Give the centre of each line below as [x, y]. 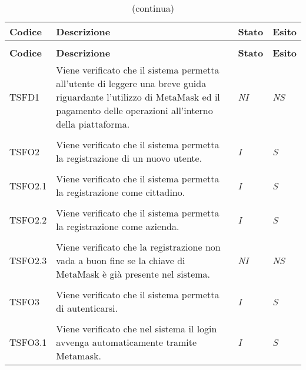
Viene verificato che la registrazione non [138, 247]
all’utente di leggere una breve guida [131, 83]
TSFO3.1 [28, 342]
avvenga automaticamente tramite [127, 342]
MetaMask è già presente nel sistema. [133, 274]
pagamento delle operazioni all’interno [134, 110]
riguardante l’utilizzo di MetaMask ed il [138, 97]
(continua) [153, 8]
